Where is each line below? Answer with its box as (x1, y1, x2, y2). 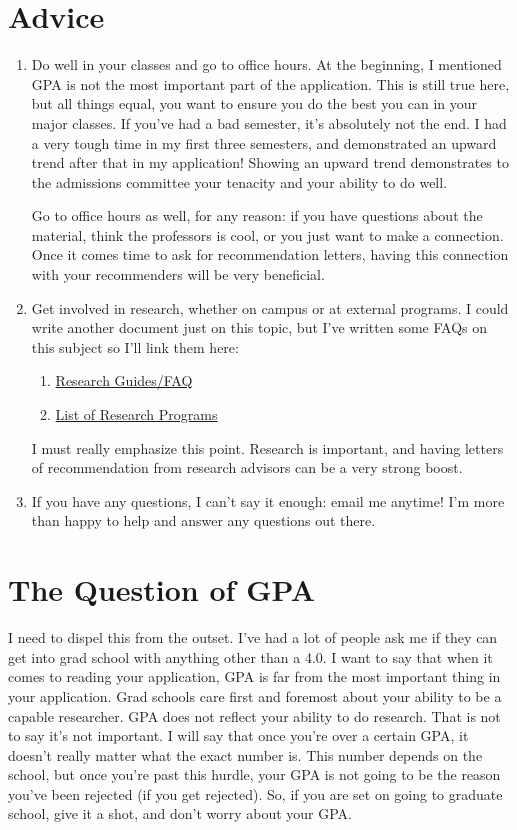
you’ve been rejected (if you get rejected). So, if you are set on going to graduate (8, 783, 503, 804)
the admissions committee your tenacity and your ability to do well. (31, 171, 448, 192)
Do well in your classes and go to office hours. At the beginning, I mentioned (31, 54, 502, 75)
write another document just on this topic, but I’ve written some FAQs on (31, 317, 488, 338)
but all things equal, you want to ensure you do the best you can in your (31, 93, 478, 114)
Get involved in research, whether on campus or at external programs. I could (31, 297, 509, 318)
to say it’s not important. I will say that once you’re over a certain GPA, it (8, 725, 469, 746)
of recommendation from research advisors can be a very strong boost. (31, 457, 463, 478)
